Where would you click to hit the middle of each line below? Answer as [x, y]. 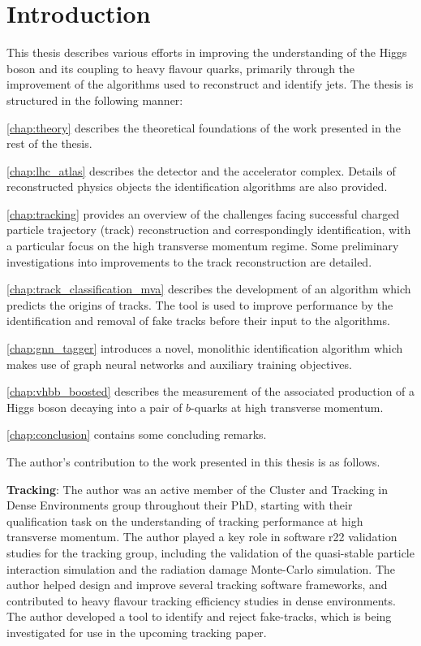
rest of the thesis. [49, 143]
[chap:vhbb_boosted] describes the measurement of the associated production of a [211, 391]
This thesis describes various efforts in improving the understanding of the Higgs [207, 52]
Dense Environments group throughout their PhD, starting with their [180, 505]
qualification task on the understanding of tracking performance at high [185, 520]
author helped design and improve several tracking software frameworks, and [197, 585]
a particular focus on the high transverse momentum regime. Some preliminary [203, 246]
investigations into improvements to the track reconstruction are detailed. [189, 261]
